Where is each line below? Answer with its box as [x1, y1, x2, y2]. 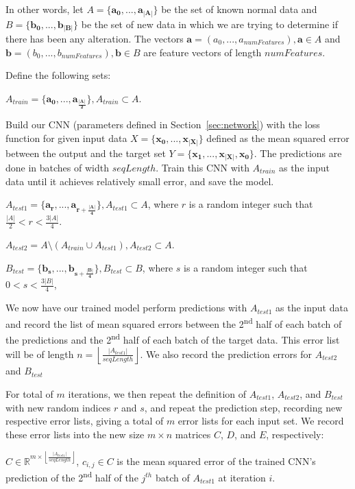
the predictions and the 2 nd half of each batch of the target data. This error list [5, 331, 340, 346]
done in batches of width [5, 160, 109, 175]
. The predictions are [254, 145, 342, 160]
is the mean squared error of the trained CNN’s [117, 453, 316, 468]
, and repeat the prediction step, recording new [144, 400, 343, 414]
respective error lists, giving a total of [5, 414, 164, 428]
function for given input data [5, 130, 127, 145]
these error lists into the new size [5, 427, 145, 441]
